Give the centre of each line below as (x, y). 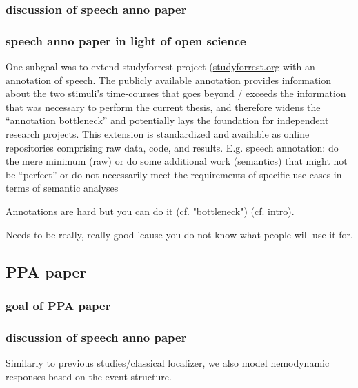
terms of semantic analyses (62, 188)
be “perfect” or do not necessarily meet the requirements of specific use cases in (174, 174)
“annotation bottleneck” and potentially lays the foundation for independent (167, 120)
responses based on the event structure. (89, 376)
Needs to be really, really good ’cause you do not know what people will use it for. (179, 234)
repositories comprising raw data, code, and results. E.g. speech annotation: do (172, 147)
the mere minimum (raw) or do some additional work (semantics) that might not (177, 161)
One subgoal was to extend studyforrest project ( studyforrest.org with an (160, 67)
